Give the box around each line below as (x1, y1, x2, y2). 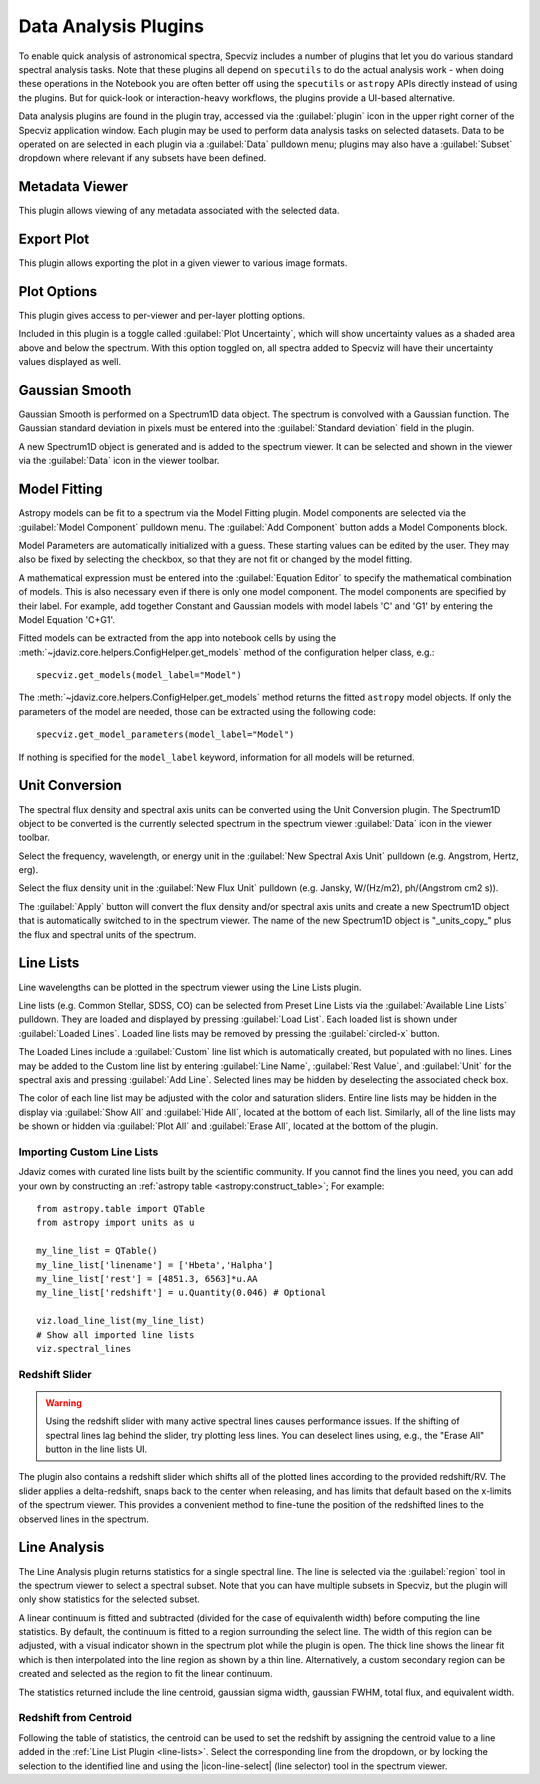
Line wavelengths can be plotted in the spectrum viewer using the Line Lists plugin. (18, 981, 362, 993)
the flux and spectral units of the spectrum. (18, 928, 197, 940)
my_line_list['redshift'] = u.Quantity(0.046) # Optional (36, 1287, 327, 1299)
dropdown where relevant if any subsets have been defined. (18, 152, 267, 164)
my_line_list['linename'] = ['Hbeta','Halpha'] (36, 1259, 274, 1270)
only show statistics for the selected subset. (18, 1593, 200, 1605)
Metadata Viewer (18, 178, 129, 195)
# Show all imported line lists (36, 1329, 195, 1340)
